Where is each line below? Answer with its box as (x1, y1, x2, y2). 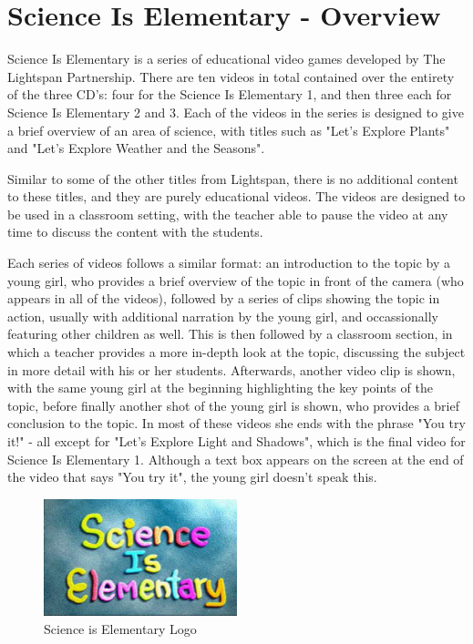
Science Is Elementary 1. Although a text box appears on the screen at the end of (7, 449, 464, 468)
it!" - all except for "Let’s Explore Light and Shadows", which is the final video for (7, 432, 466, 450)
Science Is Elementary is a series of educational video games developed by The (7, 49, 446, 68)
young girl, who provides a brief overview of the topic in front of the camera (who (7, 271, 464, 290)
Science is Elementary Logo (44, 618, 197, 638)
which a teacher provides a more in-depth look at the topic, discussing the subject (7, 342, 466, 362)
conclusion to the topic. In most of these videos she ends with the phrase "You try (7, 414, 466, 433)
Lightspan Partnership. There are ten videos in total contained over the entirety (7, 66, 455, 86)
